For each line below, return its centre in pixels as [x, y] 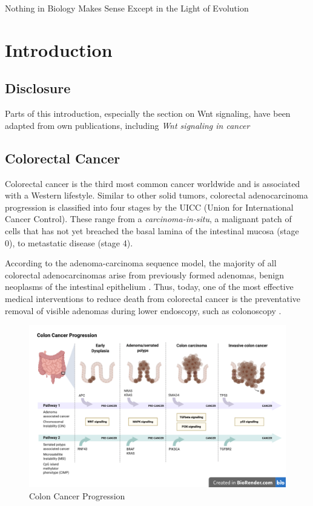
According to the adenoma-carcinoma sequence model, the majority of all [141, 263]
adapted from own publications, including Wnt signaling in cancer [127, 125]
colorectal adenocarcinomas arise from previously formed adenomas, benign [144, 274]
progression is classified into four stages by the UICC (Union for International [149, 207]
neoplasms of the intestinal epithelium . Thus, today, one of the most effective [149, 287]
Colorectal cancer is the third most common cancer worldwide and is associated [153, 183]
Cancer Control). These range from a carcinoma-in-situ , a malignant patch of [148, 219]
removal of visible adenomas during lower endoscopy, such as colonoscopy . [143, 310]
